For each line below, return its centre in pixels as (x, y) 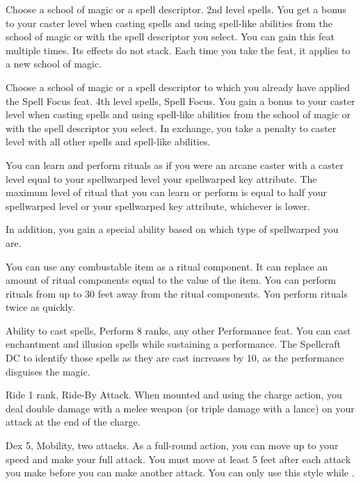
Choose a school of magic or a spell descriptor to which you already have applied (178, 87)
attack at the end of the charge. (73, 422)
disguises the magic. (48, 371)
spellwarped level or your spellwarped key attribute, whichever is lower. (158, 205)
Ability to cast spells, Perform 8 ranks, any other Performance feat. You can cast (178, 330)
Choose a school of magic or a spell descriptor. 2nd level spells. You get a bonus (176, 9)
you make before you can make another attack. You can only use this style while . (180, 473)
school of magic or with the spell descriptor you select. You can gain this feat (170, 37)
